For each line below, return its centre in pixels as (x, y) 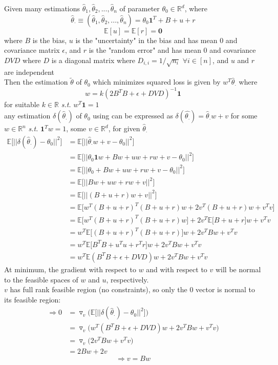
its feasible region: (33, 299)
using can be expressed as (133, 116)
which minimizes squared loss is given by (157, 82)
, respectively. (127, 279)
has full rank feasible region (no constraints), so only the (99, 289)
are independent (29, 72)
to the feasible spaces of (41, 279)
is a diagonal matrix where (93, 60)
